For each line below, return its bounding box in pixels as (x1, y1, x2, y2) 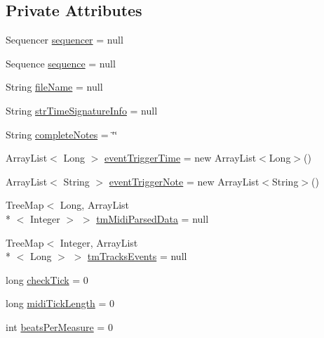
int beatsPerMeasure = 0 (6, 319, 113, 334)
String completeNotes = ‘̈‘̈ (6, 126, 118, 141)
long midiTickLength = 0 (6, 296, 114, 311)
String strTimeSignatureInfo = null (6, 103, 158, 117)
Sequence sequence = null (6, 56, 116, 70)
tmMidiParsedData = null (96, 211, 209, 226)
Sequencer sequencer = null (6, 32, 123, 47)
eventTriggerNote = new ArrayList (109, 174, 259, 188)
